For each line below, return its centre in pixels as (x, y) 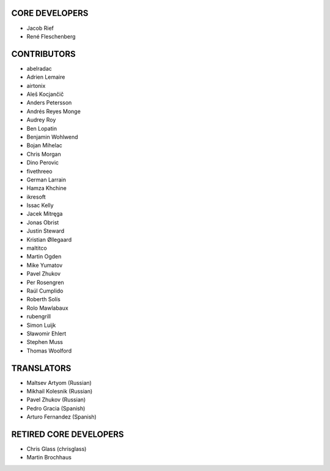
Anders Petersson (49, 103)
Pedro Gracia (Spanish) (56, 408)
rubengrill (39, 316)
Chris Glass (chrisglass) (57, 449)
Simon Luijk (41, 325)
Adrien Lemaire (46, 77)
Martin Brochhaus (49, 458)
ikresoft (36, 197)
